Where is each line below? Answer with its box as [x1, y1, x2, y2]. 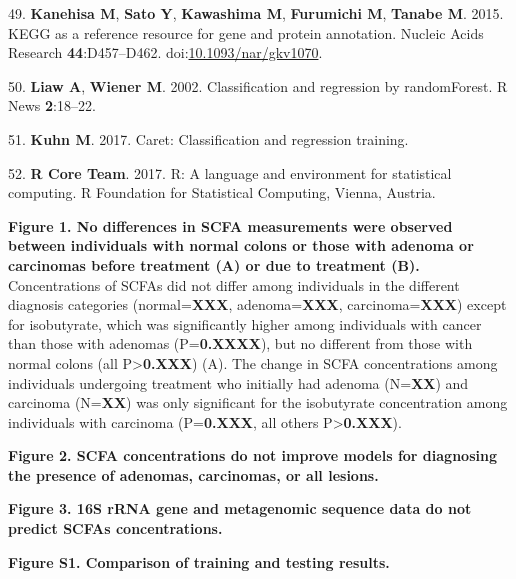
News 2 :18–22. [8, 95, 96, 116]
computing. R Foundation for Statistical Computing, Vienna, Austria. [8, 182, 436, 203]
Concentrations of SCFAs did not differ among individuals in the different [8, 274, 460, 295]
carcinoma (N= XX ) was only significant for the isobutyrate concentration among [8, 392, 508, 413]
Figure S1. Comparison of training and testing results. [8, 551, 390, 572]
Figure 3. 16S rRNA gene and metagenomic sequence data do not [8, 498, 472, 519]
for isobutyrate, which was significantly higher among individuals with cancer [8, 313, 482, 334]
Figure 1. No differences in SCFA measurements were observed [8, 215, 453, 236]
